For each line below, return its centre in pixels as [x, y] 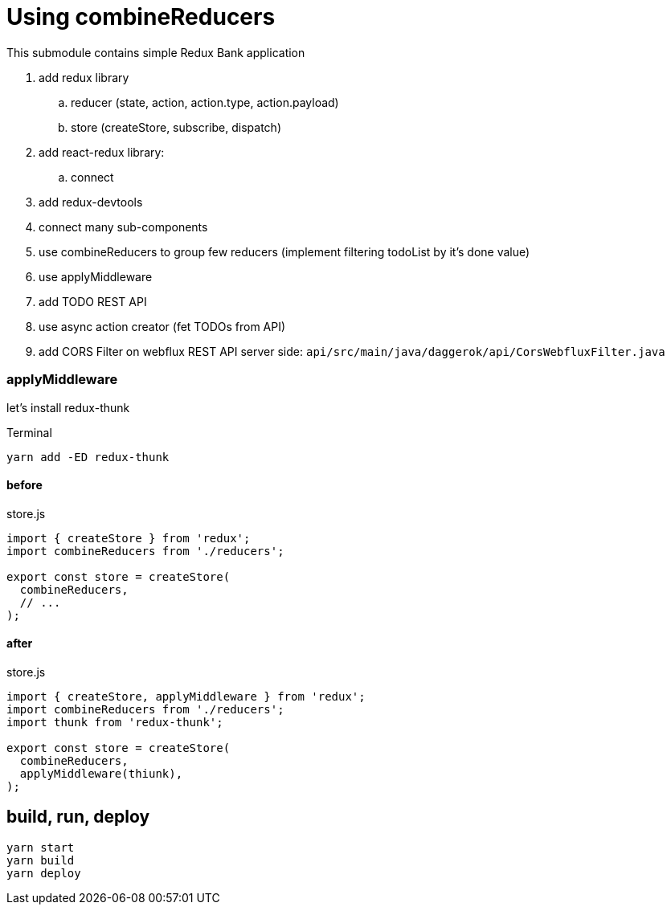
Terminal [29, 432]
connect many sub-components [123, 227]
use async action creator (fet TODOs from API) [162, 326]
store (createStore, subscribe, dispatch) [176, 127]
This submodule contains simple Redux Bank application [156, 52]
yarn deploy [44, 873]
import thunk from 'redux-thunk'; [115, 722]
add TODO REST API [93, 301]
